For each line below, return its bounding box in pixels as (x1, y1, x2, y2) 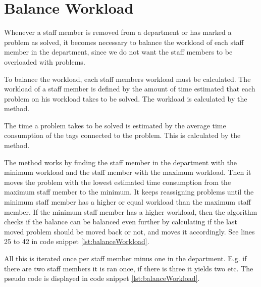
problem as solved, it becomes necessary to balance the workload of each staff (4, 36, 244, 47)
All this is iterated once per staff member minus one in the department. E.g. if (4, 253, 247, 263)
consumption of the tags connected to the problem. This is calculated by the (4, 130, 241, 140)
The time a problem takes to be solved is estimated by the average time (4, 120, 226, 130)
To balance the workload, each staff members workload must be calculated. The (4, 73, 251, 84)
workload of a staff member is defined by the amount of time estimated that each (4, 83, 255, 94)
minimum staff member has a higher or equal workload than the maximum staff (4, 197, 251, 207)
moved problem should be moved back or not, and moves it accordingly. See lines (4, 226, 255, 236)
